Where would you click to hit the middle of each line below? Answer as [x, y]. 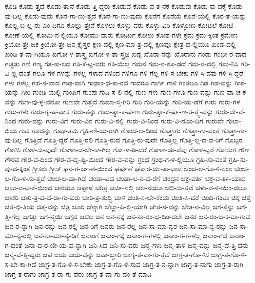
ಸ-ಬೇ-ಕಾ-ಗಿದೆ [21, 264]
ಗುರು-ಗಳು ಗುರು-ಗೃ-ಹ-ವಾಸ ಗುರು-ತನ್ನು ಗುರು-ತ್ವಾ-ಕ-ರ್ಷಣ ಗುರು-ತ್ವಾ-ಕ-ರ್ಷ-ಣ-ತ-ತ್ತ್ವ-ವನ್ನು [109, 111]
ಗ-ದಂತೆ [14, 245]
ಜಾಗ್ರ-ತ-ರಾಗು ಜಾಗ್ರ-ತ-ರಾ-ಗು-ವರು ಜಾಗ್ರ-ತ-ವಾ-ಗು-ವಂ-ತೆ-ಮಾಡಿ [78, 273]
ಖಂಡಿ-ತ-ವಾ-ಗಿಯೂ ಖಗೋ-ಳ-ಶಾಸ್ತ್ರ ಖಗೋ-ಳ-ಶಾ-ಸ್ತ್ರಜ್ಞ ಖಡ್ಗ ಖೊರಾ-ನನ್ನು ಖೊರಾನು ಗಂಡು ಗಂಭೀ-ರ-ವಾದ [126, 53]
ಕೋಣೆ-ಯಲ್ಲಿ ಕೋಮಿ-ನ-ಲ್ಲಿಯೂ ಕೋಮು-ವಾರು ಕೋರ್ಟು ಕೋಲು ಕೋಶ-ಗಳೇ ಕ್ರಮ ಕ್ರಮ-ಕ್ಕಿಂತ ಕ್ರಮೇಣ [121, 34]
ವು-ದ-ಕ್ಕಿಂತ [18, 169]
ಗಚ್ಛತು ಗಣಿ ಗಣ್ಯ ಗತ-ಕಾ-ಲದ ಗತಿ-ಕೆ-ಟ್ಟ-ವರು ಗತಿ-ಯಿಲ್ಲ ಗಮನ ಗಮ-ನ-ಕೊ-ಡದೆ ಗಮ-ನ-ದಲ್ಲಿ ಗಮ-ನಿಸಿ [122, 63]
